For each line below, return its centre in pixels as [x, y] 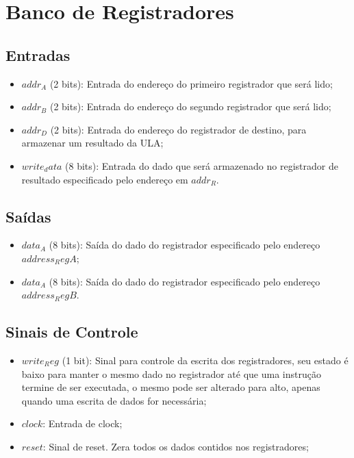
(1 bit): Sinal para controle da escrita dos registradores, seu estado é [205, 360]
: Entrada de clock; [83, 423]
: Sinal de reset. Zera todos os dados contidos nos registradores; [176, 446]
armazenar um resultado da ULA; [92, 143]
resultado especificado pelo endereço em [105, 179]
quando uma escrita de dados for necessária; [114, 400]
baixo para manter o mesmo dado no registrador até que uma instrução [171, 373]
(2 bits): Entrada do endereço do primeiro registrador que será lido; [191, 83]
